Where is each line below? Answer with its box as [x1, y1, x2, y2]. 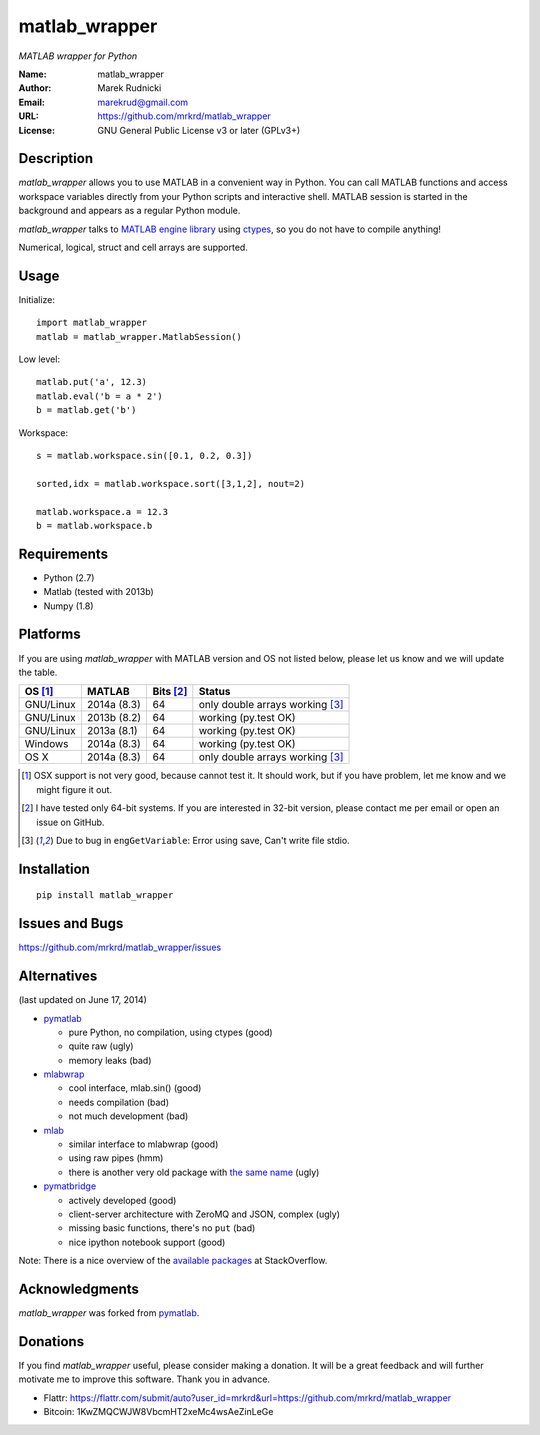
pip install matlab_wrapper [36, 890, 174, 901]
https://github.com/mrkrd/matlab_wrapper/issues [18, 941, 222, 954]
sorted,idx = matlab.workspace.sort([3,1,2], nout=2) [36, 478, 305, 489]
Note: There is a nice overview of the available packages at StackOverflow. [18, 1255, 328, 1267]
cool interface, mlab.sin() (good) [68, 1082, 202, 1094]
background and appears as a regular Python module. [18, 205, 241, 217]
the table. [18, 666, 58, 678]
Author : [18, 82, 52, 94]
